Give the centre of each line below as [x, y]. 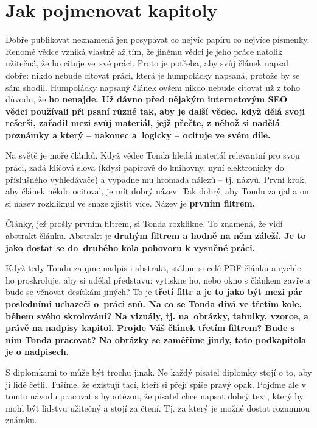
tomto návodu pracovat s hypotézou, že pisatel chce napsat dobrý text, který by [155, 396]
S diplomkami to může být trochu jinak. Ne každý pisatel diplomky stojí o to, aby [159, 372]
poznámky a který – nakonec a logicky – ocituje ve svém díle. [138, 134]
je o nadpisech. [37, 351]
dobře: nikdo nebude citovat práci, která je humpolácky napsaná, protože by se [153, 75]
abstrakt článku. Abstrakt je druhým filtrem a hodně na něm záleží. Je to [156, 236]
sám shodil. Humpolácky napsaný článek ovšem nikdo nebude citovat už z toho [153, 87]
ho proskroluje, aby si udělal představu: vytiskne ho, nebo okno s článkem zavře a [158, 280]
